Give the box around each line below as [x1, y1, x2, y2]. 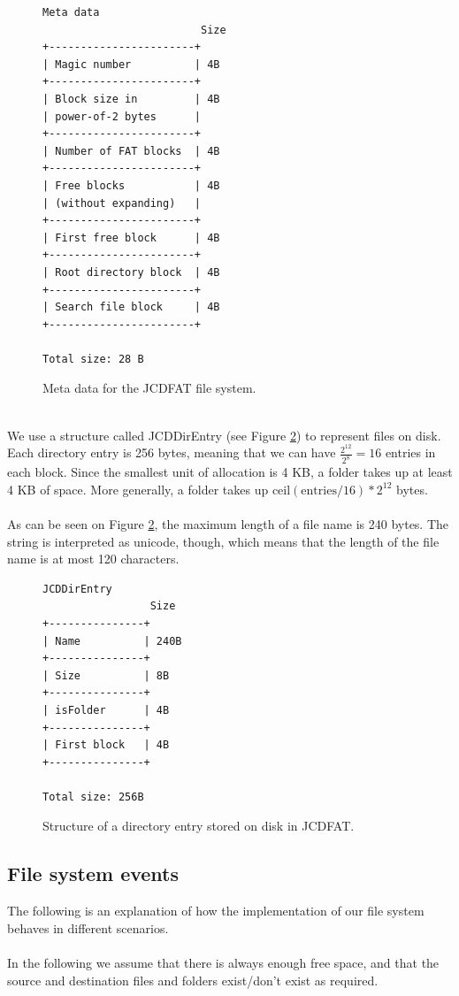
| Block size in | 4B [42, 92, 220, 105]
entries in [385, 443, 436, 462]
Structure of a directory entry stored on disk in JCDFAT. [42, 816, 355, 835]
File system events [7, 860, 180, 887]
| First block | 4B [42, 739, 170, 752]
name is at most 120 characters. [7, 549, 180, 568]
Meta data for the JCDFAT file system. [42, 379, 256, 397]
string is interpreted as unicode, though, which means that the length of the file [7, 532, 440, 550]
